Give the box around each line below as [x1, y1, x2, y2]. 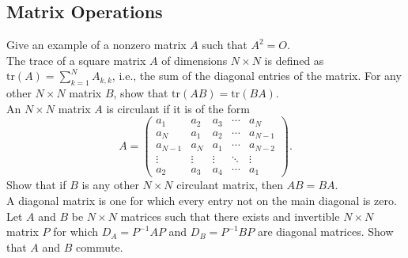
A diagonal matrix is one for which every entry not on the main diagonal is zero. [6, 192, 397, 208]
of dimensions [161, 51, 228, 68]
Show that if [6, 176, 66, 193]
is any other [81, 176, 139, 193]
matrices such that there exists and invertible [120, 207, 340, 224]
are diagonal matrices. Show [257, 223, 394, 240]
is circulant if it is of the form [106, 100, 250, 116]
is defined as [264, 51, 324, 68]
